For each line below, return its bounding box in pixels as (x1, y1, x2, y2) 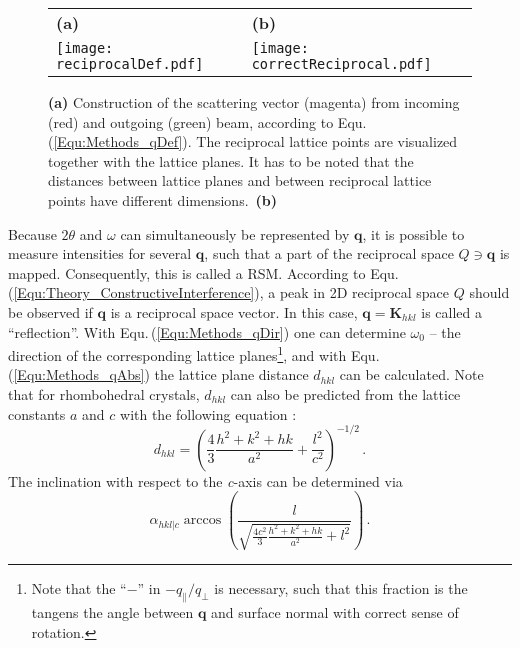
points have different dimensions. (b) (48, 189, 278, 210)
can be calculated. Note (339, 364, 484, 385)
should (469, 282, 510, 303)
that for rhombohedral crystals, (8, 383, 200, 404)
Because (8, 223, 57, 244)
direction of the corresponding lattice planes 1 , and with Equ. (8, 342, 380, 365)
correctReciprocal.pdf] (251, 56, 432, 72)
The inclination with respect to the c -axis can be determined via (8, 470, 403, 491)
